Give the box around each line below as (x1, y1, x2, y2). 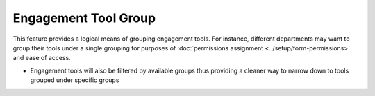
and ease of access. (12, 54, 71, 62)
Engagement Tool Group (12, 10, 156, 26)
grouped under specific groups (30, 76, 119, 84)
